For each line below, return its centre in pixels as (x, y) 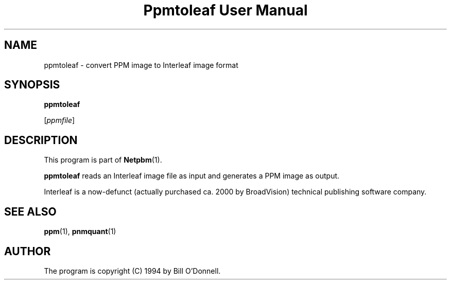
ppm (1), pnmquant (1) (80, 232)
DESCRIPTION (41, 140)
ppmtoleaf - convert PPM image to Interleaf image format (141, 65)
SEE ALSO (30, 211)
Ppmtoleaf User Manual (225, 10)
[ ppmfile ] (59, 120)
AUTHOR (28, 251)
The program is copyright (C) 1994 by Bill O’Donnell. (132, 271)
